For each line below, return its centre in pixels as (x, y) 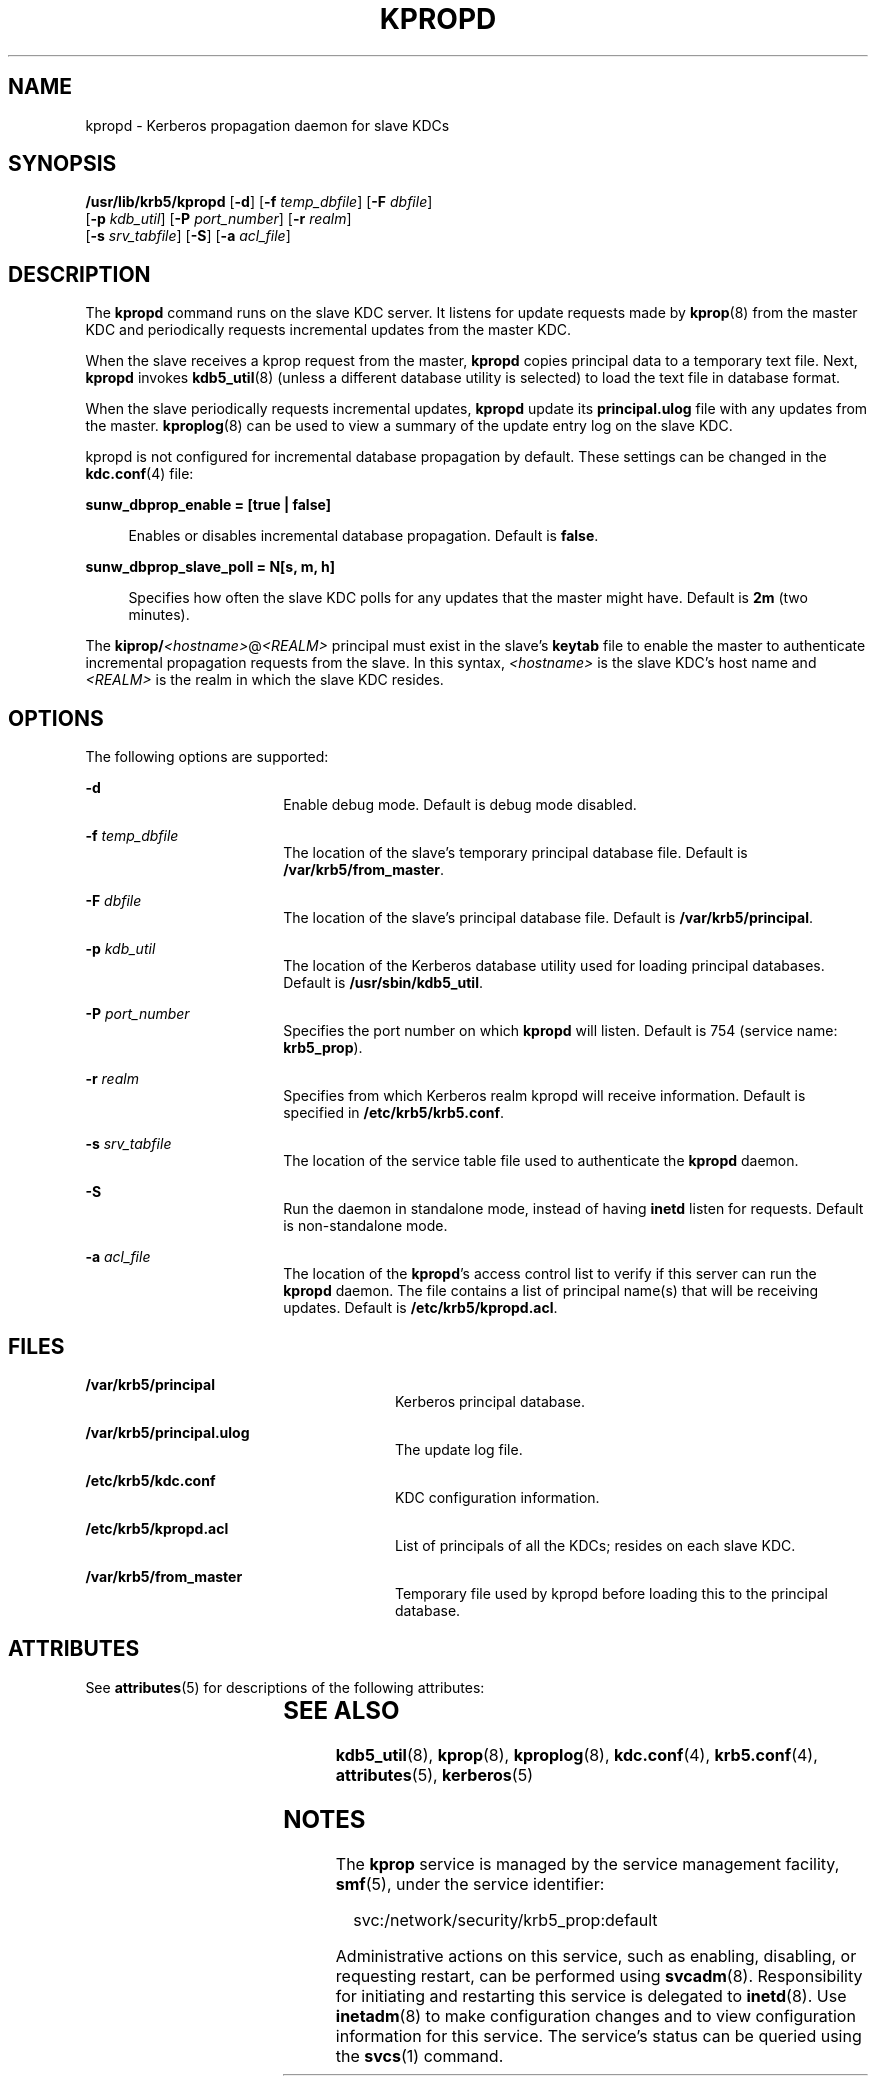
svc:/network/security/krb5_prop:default (505, 1919)
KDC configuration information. (497, 1497)
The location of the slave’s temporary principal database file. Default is (515, 853)
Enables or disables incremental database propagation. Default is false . (363, 536)
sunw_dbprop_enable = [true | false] (208, 505)
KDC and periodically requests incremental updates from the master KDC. (328, 330)
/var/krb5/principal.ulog (167, 1432)
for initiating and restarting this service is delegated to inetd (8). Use (591, 1995)
